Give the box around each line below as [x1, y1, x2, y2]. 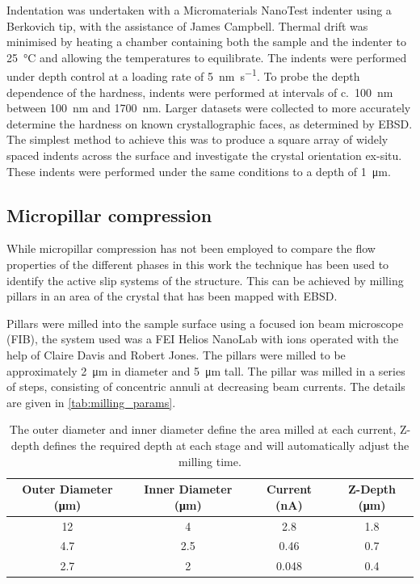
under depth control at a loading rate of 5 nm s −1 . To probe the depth [6, 65, 360, 85]
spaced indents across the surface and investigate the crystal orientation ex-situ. [6, 147, 402, 163]
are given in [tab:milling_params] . [6, 393, 176, 410]
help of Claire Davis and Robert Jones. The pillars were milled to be [6, 346, 346, 363]
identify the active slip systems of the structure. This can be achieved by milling [6, 271, 404, 288]
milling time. [178, 452, 241, 469]
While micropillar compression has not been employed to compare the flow [6, 240, 376, 257]
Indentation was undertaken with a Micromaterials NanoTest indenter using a [6, 2, 392, 18]
